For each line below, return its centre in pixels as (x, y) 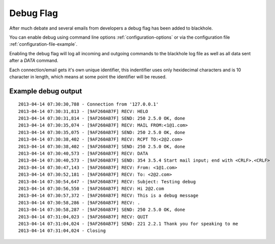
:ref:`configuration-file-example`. (43, 44)
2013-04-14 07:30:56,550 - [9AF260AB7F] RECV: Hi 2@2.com (91, 189)
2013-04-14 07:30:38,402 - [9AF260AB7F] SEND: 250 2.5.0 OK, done (102, 146)
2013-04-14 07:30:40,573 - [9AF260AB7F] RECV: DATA (83, 154)
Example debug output (46, 91)
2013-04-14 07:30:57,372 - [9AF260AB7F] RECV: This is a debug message (108, 196)
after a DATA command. (34, 61)
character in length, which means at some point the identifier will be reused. (88, 77)
